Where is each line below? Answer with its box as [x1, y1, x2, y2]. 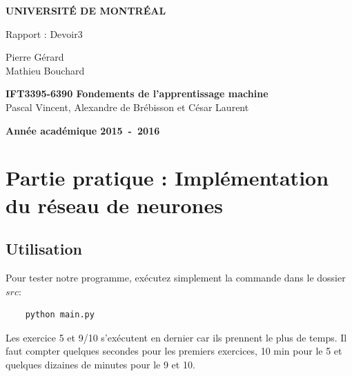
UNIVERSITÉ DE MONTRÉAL [6, 3, 166, 17]
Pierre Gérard [6, 50, 64, 64]
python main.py [25, 310, 95, 320]
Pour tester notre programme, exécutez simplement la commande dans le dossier [6, 270, 346, 284]
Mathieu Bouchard [6, 63, 85, 77]
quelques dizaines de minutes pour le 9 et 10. [6, 357, 195, 371]
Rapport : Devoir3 [6, 26, 83, 41]
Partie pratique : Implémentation [6, 164, 329, 192]
